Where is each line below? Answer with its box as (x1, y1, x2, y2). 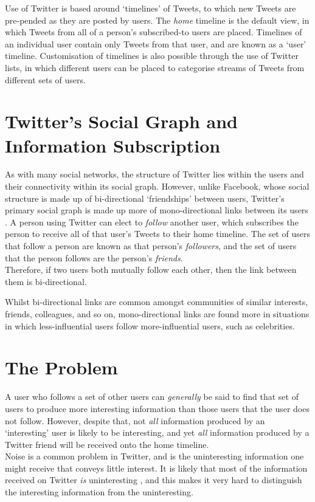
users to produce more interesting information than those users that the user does (5, 402, 310, 414)
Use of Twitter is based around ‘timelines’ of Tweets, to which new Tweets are (5, 2, 296, 14)
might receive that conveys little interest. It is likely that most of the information (5, 461, 308, 474)
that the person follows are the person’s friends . (5, 251, 183, 264)
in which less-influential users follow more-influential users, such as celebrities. (5, 319, 295, 332)
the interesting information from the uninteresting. (5, 486, 193, 498)
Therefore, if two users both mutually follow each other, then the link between (5, 263, 297, 276)
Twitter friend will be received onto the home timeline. (5, 438, 209, 450)
